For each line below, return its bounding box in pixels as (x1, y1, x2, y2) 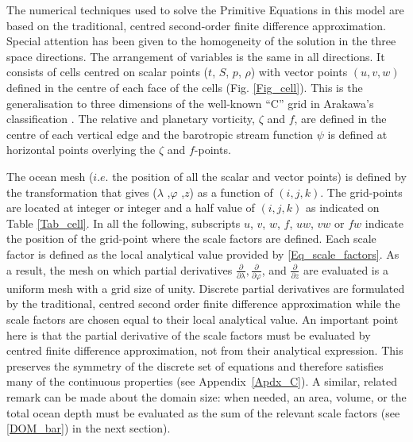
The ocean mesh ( (6, 167, 94, 184)
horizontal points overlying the (6, 141, 156, 158)
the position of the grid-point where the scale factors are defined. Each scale (6, 230, 376, 247)
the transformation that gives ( (6, 183, 157, 200)
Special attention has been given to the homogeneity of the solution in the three (6, 33, 396, 49)
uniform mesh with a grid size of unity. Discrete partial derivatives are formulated (6, 279, 405, 296)
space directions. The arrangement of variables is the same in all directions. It (6, 48, 385, 64)
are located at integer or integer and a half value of (6, 199, 255, 216)
